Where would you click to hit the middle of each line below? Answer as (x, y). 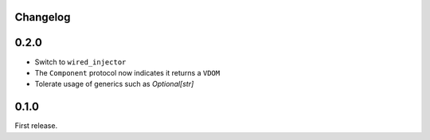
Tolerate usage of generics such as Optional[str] (114, 84)
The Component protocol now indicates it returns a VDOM (127, 72)
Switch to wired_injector (80, 62)
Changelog (43, 17)
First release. (36, 126)
